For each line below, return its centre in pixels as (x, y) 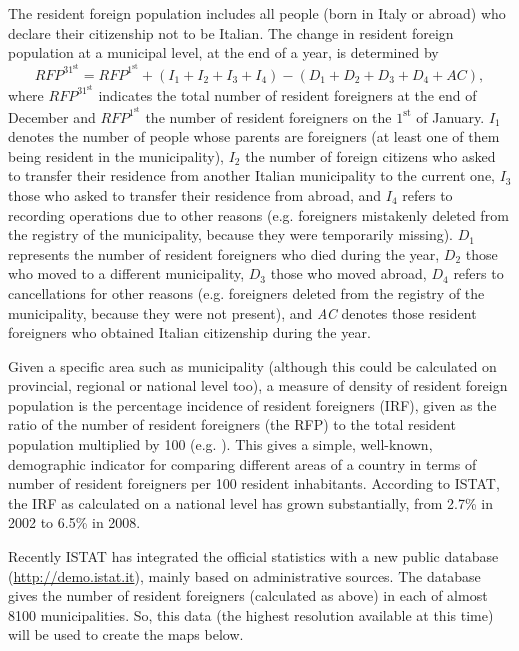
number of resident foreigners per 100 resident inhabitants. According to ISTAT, (254, 483)
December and (52, 116)
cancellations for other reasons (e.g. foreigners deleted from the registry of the (246, 292)
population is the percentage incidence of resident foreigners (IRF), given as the (252, 404)
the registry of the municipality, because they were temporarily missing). (231, 234)
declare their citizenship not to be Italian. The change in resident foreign (231, 32)
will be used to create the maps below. (126, 634)
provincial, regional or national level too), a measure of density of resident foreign (258, 385)
